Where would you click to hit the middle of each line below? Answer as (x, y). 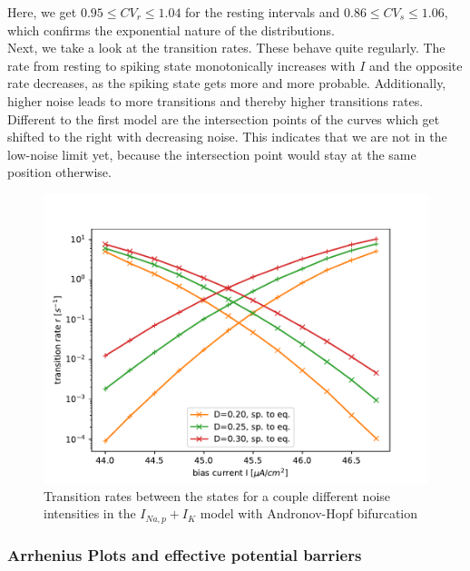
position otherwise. (59, 172)
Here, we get (42, 12)
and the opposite (416, 65)
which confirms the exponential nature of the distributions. (171, 30)
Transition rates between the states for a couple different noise (217, 495)
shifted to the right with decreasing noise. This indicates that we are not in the (227, 137)
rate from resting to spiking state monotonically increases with (181, 65)
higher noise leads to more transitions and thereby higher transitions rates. (215, 100)
